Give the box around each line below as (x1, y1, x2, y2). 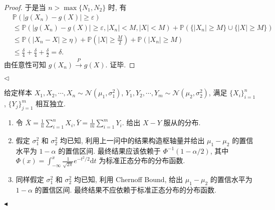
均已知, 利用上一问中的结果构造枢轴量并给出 (60, 135, 205, 146)
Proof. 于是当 (4, 2, 46, 12)
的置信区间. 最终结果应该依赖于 (58, 145, 161, 156)
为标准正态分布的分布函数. (99, 155, 185, 166)
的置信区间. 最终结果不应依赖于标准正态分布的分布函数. (35, 184, 216, 195)
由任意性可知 (4, 59, 46, 69)
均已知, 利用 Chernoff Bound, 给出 (74, 174, 183, 185)
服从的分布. (163, 117, 201, 128)
